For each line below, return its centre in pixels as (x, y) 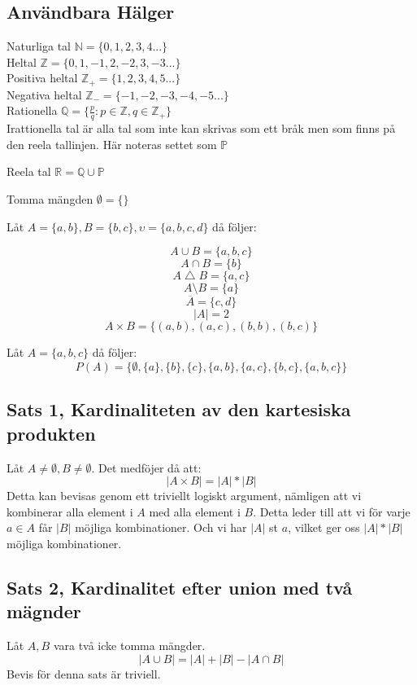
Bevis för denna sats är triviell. (84, 673)
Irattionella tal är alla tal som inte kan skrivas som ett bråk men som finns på (201, 128)
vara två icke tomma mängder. (129, 645)
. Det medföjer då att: (146, 467)
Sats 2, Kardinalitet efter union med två (180, 587)
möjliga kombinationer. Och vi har (161, 527)
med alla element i (195, 511)
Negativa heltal (44, 94)
